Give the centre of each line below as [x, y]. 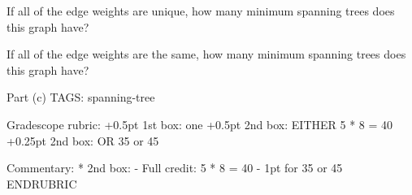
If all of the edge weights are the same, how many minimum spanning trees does [206, 54]
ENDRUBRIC [42, 183]
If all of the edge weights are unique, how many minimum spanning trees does [201, 11]
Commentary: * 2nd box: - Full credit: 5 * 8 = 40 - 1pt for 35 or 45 [175, 168]
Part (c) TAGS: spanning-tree [81, 97]
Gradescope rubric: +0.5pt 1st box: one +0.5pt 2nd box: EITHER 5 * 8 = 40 [200, 124]
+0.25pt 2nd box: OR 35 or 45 [83, 140]
